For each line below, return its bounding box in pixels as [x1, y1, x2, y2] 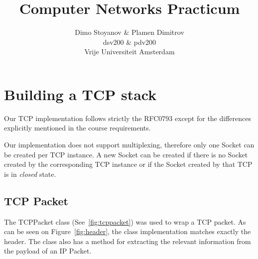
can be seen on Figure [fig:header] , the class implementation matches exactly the [4, 226, 251, 237]
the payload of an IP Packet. [4, 246, 92, 256]
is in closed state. [4, 168, 56, 179]
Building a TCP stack [4, 84, 157, 104]
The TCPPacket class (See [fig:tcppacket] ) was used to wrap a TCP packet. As [4, 216, 246, 227]
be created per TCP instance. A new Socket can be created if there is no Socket [4, 149, 248, 159]
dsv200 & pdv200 [103, 36, 156, 47]
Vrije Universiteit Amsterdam [84, 46, 175, 57]
